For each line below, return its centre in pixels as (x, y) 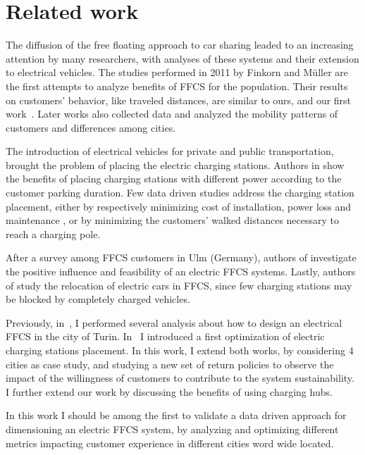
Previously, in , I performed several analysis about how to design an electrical (174, 322)
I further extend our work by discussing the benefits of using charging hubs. (169, 391)
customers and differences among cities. (91, 127)
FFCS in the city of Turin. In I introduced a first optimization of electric (165, 336)
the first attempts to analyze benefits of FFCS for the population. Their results (177, 86)
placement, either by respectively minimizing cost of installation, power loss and (179, 206)
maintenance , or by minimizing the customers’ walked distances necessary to (173, 220)
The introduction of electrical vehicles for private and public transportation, (170, 151)
